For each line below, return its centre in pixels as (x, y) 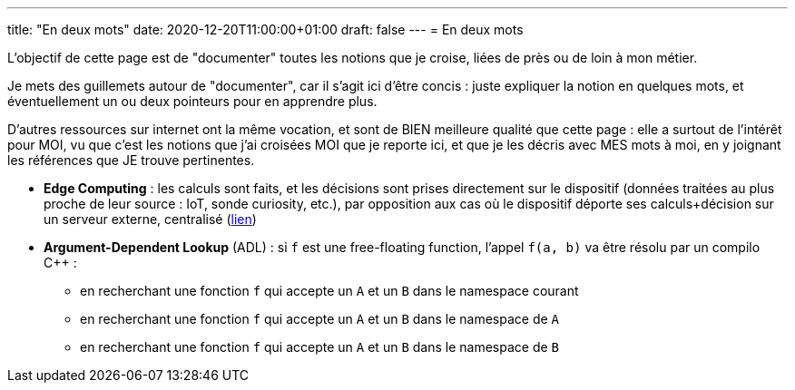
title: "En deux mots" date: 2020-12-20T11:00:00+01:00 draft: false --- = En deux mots (265, 29)
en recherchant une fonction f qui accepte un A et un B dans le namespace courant (329, 291)
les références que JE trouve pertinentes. (131, 160)
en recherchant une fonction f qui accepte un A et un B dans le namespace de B (319, 347)
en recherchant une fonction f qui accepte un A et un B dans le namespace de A (319, 319)
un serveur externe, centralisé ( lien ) (150, 219)
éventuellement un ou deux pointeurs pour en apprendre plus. (192, 101)
